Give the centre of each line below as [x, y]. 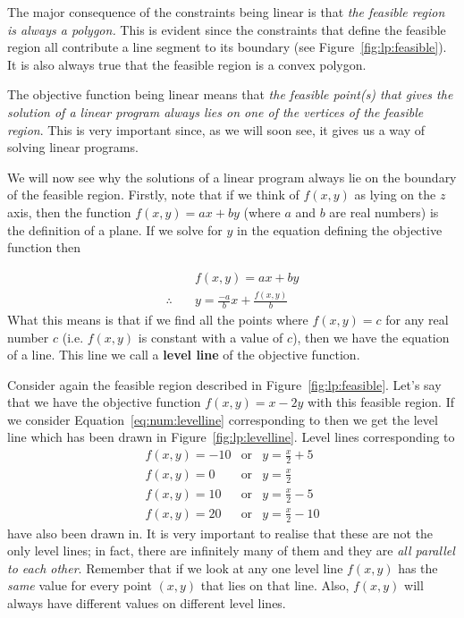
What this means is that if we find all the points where [158, 319]
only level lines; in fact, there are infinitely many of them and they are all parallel [231, 550]
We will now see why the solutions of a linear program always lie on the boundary [232, 177]
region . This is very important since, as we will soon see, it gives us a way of [216, 129]
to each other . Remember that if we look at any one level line [175, 567]
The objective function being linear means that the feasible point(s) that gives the [230, 94]
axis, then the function [69, 212]
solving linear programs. [73, 147]
